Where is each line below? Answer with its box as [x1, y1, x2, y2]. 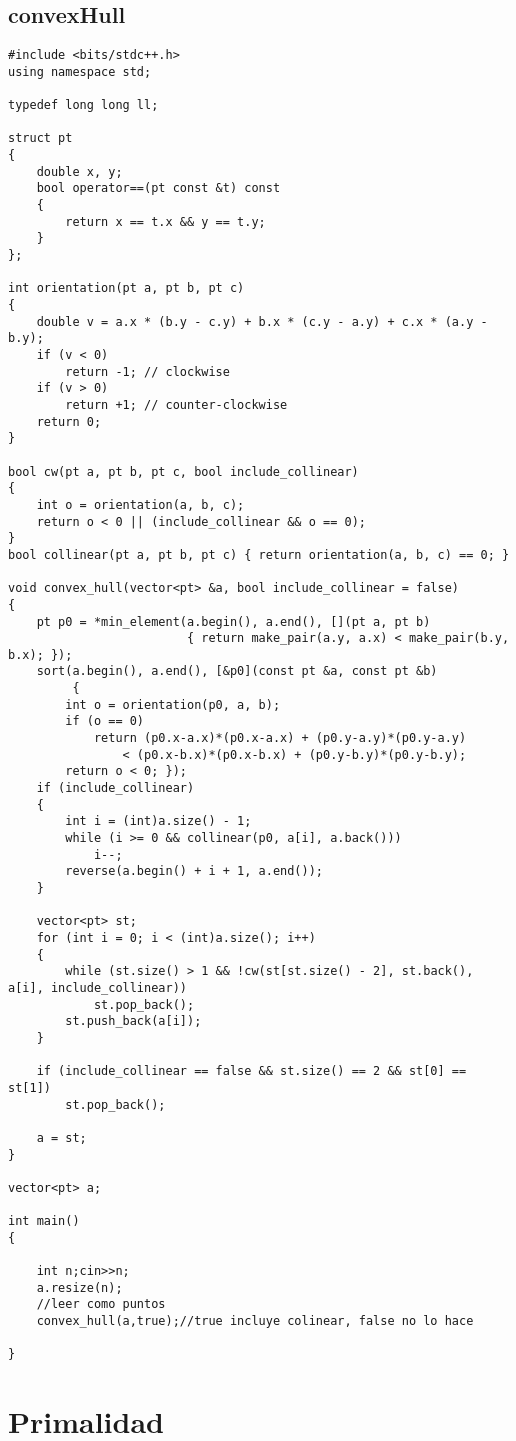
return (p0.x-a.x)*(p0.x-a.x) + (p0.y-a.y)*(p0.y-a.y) [93, 731, 467, 746]
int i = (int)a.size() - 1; [65, 814, 252, 829]
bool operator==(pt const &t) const [36, 181, 281, 196]
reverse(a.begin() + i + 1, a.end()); [65, 864, 323, 879]
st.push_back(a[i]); [65, 1014, 202, 1029]
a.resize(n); [36, 1280, 123, 1295]
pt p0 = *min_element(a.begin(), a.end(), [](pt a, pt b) [36, 614, 431, 629]
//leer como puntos [36, 1297, 166, 1312]
